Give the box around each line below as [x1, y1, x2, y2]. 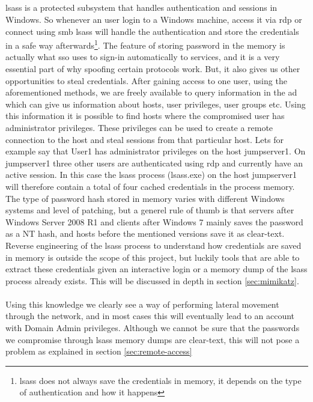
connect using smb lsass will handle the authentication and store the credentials [5, 25, 299, 37]
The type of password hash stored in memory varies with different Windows [5, 192, 285, 204]
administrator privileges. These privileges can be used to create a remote [5, 121, 273, 133]
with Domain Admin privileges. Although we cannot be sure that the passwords [5, 321, 300, 334]
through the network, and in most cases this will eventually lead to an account [5, 309, 295, 322]
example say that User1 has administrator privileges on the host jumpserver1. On [5, 145, 306, 157]
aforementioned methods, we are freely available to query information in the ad [5, 86, 297, 99]
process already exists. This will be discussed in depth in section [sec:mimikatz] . [5, 274, 299, 287]
